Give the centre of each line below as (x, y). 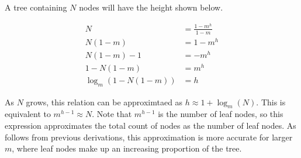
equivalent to (28, 114)
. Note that (112, 114)
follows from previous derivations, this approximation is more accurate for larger (149, 137)
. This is (271, 102)
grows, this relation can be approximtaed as (104, 102)
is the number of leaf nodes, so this (221, 114)
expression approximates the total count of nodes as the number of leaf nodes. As (150, 126)
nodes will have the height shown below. (151, 7)
